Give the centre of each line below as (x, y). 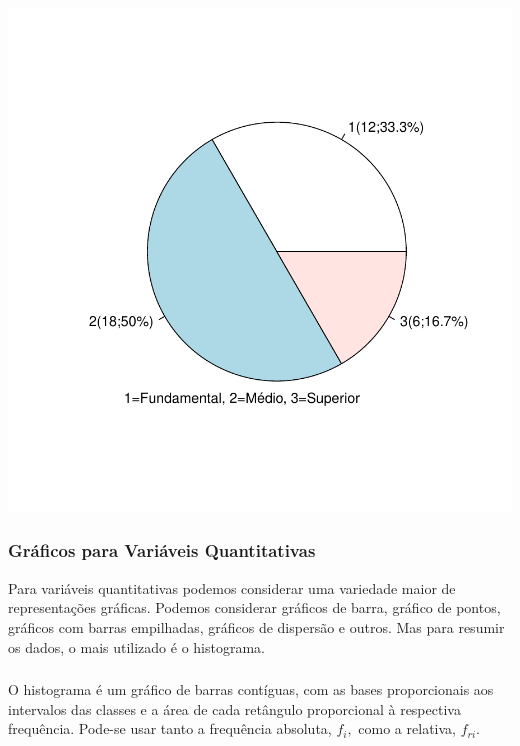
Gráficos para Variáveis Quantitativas (162, 550)
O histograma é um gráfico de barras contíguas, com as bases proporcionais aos (251, 689)
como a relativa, (407, 728)
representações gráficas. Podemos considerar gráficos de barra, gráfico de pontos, (254, 607)
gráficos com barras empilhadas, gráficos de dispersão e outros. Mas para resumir (256, 626)
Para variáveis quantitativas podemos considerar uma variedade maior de (232, 587)
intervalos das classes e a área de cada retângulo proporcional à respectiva (234, 708)
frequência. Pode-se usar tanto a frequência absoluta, (170, 728)
